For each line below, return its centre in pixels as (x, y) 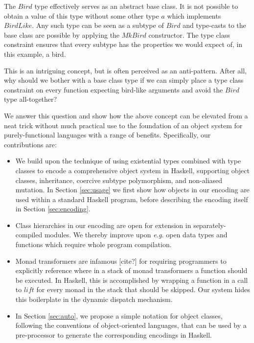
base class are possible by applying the (62, 34)
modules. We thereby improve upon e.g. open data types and (136, 235)
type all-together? (31, 99)
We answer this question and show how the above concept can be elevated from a (126, 115)
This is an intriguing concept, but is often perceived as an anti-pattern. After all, (125, 70)
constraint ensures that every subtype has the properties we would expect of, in (123, 44)
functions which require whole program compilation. (93, 244)
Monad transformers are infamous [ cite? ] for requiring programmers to (121, 261)
